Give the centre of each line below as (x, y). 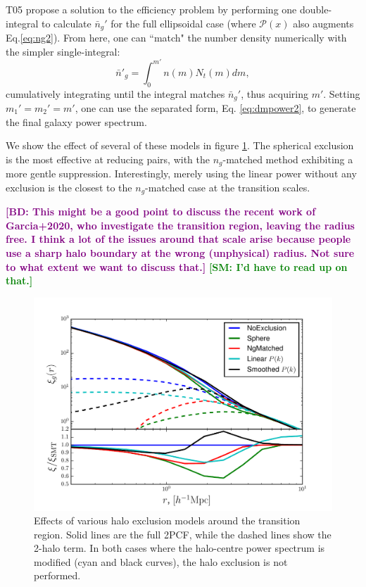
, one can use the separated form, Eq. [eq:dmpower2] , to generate (215, 107)
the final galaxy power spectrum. (76, 121)
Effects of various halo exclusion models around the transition (167, 520)
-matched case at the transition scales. (228, 187)
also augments (323, 23)
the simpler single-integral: (63, 51)
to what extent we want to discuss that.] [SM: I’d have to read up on (177, 266)
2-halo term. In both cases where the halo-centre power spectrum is (179, 548)
